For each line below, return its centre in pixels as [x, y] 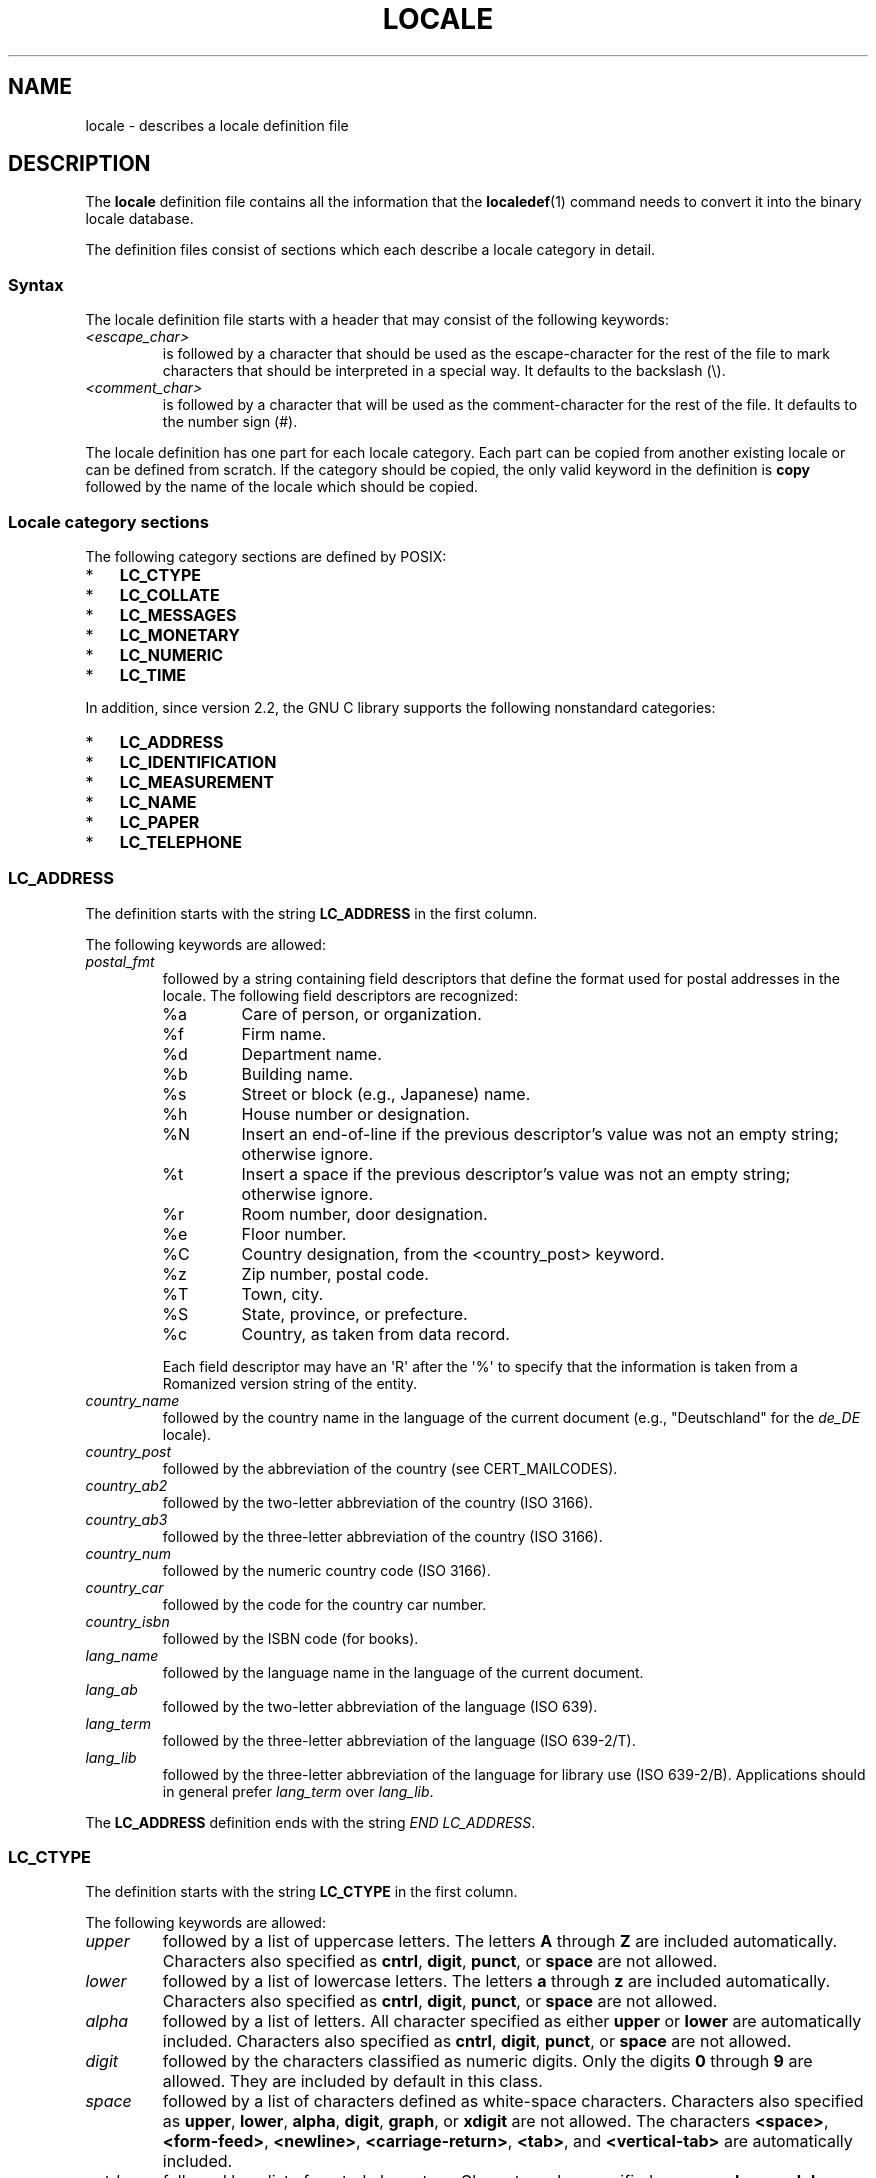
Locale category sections [108, 521]
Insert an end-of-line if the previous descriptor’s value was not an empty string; [540, 1133]
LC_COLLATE [169, 594]
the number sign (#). [230, 422]
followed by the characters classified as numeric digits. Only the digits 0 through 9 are [487, 2061]
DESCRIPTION [79, 164]
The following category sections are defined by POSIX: [266, 556]
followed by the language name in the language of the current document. [403, 1672]
